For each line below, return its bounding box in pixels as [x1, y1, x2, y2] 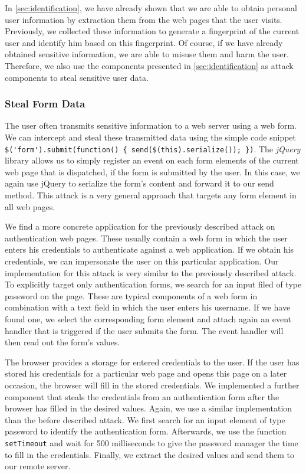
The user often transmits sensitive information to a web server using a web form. [5, 119, 297, 132]
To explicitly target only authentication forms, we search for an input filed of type [5, 278, 302, 290]
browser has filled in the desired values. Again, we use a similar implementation [5, 402, 292, 414]
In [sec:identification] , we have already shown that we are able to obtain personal [5, 2, 297, 14]
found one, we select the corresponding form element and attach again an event [5, 312, 291, 325]
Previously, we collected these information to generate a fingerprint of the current [5, 25, 300, 37]
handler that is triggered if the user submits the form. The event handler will [5, 324, 284, 336]
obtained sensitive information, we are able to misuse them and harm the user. [5, 48, 289, 60]
